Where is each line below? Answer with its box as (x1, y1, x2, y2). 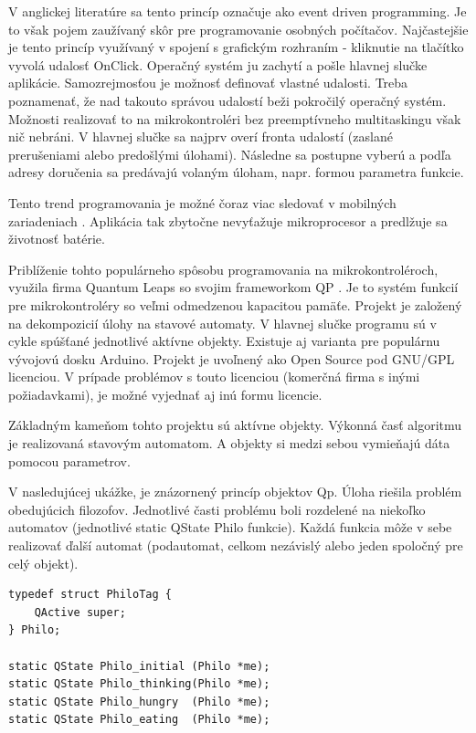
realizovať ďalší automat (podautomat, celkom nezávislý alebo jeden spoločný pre (8, 536, 463, 555)
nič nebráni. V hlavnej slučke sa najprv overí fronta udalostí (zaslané (8, 127, 393, 146)
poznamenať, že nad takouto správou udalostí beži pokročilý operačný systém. (8, 90, 447, 110)
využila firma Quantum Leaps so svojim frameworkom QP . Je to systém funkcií (8, 277, 459, 297)
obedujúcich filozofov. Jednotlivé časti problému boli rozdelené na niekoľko (8, 499, 426, 518)
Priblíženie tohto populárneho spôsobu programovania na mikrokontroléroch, (8, 259, 439, 278)
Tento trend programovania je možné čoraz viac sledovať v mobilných (8, 193, 397, 212)
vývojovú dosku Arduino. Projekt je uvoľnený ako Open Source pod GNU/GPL (8, 349, 455, 368)
